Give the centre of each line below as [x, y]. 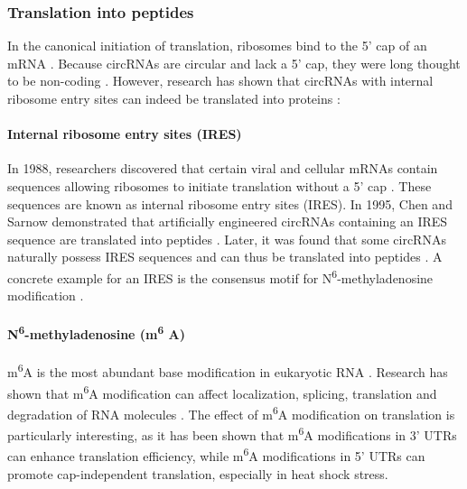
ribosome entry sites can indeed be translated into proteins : [174, 98]
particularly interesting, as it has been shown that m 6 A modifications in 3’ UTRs [232, 434]
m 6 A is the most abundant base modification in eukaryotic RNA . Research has [228, 370]
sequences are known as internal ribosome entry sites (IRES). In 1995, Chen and [230, 203]
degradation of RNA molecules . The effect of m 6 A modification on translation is [231, 412]
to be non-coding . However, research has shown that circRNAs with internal [220, 81]
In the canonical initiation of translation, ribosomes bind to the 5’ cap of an [217, 46]
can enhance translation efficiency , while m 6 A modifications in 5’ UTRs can [216, 454]
